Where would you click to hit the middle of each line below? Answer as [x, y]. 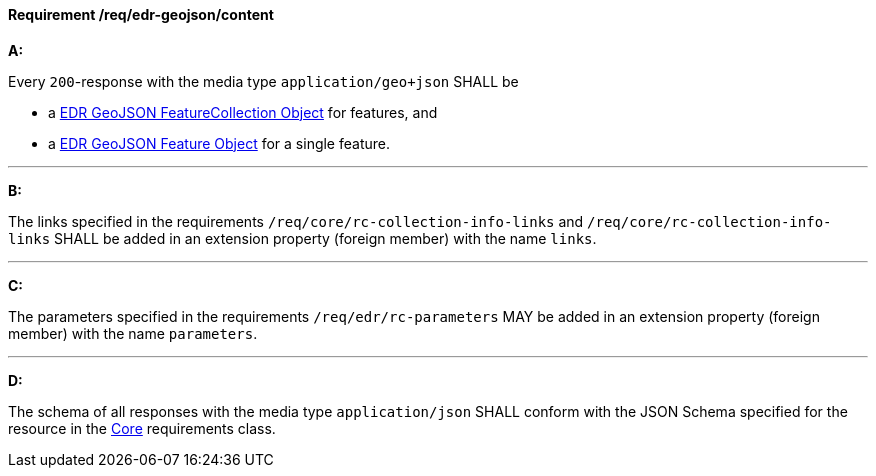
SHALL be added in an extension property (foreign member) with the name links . [325, 238]
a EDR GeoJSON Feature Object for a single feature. [219, 143]
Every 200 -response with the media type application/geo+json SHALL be [263, 81]
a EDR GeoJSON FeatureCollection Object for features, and [243, 112]
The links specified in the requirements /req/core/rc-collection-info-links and [296, 221]
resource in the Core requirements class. [142, 428]
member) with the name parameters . [133, 333]
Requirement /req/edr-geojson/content [141, 14]
